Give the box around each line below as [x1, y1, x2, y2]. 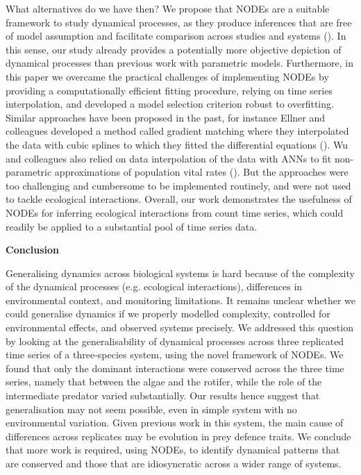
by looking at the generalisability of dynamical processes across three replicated [6, 333, 344, 348]
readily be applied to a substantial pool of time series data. [6, 219, 258, 233]
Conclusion [6, 242, 60, 257]
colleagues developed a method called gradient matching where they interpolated [6, 124, 349, 138]
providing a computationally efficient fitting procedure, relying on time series [6, 83, 333, 97]
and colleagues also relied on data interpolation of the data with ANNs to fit [6, 151, 332, 165]
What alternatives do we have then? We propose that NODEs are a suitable [6, 1, 330, 15]
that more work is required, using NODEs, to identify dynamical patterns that [6, 442, 340, 457]
